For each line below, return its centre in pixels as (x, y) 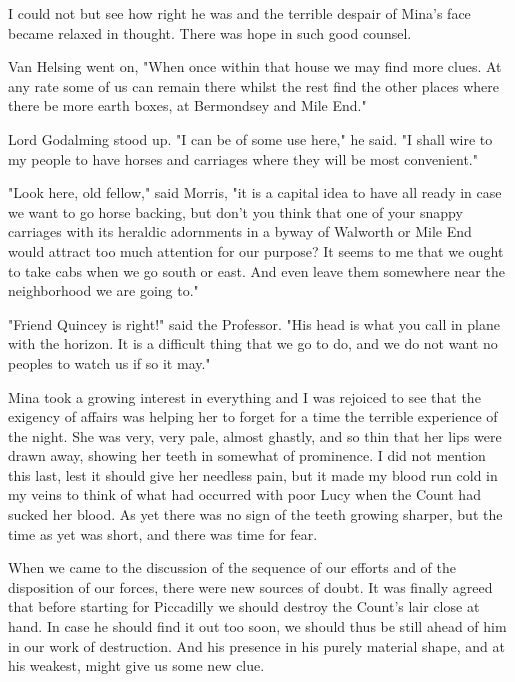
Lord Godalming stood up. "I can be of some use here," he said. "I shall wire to (250, 138)
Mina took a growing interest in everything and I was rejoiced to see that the (244, 396)
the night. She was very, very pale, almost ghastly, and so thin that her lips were (255, 435)
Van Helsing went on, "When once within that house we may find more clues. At (255, 66)
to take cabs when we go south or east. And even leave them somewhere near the (256, 270)
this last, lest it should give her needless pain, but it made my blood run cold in (253, 474)
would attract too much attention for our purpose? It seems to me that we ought (256, 250)
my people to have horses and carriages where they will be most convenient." (243, 158)
